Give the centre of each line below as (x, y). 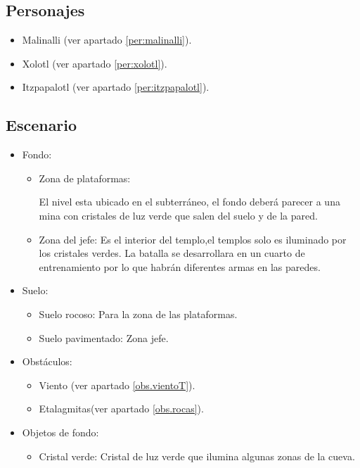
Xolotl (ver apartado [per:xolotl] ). (95, 63)
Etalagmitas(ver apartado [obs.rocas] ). (121, 409)
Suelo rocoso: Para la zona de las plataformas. (138, 314)
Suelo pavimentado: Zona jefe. (104, 337)
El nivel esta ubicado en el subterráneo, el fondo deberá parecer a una (189, 202)
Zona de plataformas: (85, 178)
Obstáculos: (47, 361)
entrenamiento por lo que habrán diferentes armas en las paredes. (180, 266)
